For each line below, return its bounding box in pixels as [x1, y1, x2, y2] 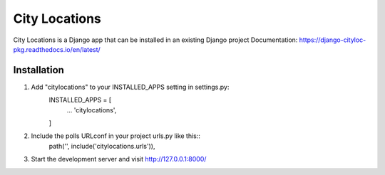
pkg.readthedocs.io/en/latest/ [13, 45, 101, 53]
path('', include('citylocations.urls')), [48, 142, 155, 150]
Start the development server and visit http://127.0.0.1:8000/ [31, 155, 207, 164]
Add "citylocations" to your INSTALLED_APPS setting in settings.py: [31, 83, 230, 91]
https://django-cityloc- [299, 36, 366, 44]
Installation [13, 64, 64, 76]
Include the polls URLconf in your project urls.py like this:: [31, 132, 201, 140]
